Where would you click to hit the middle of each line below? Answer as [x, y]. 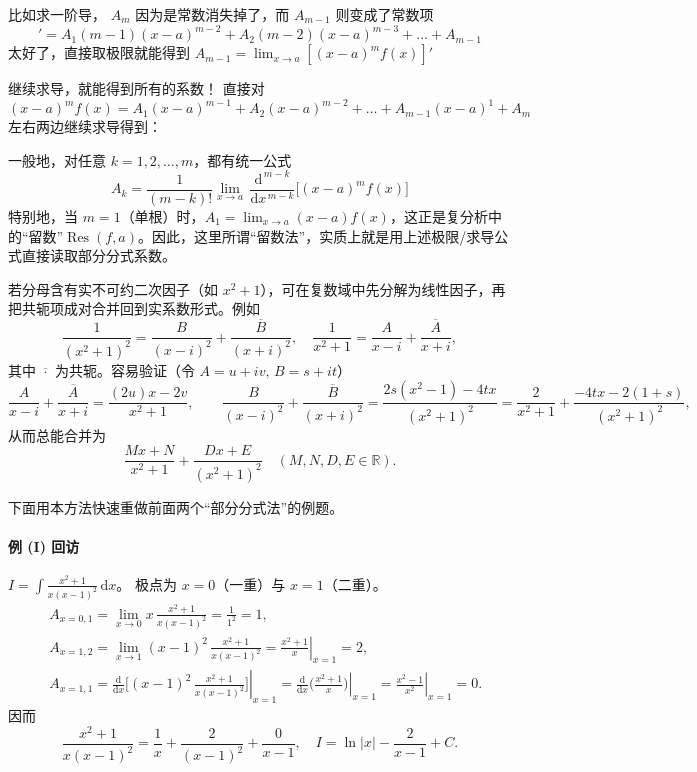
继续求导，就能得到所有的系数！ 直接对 [136, 88]
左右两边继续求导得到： [85, 126]
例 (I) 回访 [44, 545]
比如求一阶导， [57, 14]
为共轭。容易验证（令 [124, 369]
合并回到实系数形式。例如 [175, 308]
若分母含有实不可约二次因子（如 [113, 288]
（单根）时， [162, 215]
